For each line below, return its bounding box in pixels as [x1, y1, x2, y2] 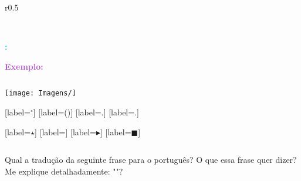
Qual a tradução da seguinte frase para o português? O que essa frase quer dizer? [5, 153, 297, 166]
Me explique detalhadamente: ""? [5, 165, 123, 177]
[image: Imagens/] [5, 89, 76, 98]
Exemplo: [5, 60, 43, 72]
